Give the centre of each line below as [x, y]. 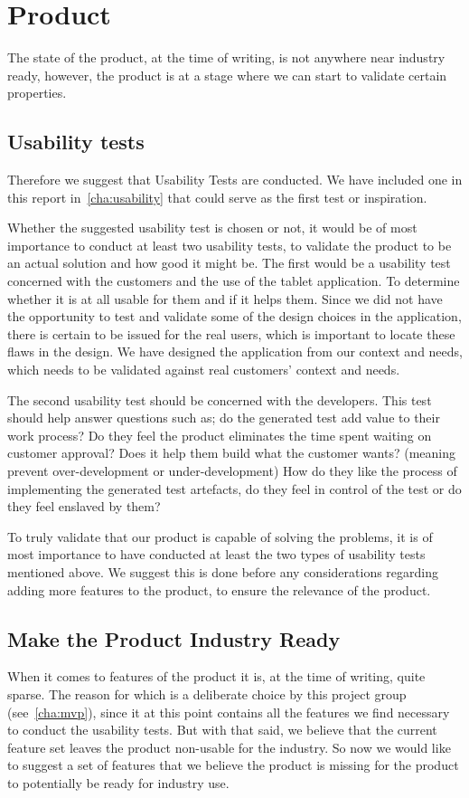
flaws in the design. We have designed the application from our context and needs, [235, 351]
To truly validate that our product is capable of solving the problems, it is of [220, 536]
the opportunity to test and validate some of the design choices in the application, [234, 316]
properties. [37, 93]
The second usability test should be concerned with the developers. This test [220, 399]
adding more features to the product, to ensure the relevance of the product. [219, 589]
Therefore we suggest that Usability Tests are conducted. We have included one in [235, 180]
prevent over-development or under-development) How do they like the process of [232, 471]
